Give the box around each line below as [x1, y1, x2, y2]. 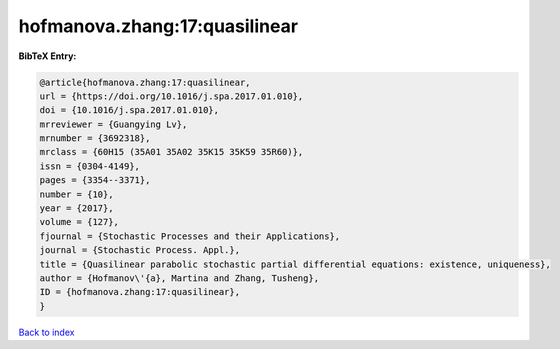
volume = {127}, [39, 216, 120, 228]
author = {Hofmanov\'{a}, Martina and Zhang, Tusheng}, [39, 273, 320, 284]
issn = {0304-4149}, [39, 160, 140, 172]
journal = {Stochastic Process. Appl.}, [39, 245, 240, 256]
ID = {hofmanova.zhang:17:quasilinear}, [39, 286, 240, 298]
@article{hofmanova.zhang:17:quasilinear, [39, 76, 251, 88]
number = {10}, [39, 188, 114, 200]
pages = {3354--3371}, [39, 175, 151, 186]
